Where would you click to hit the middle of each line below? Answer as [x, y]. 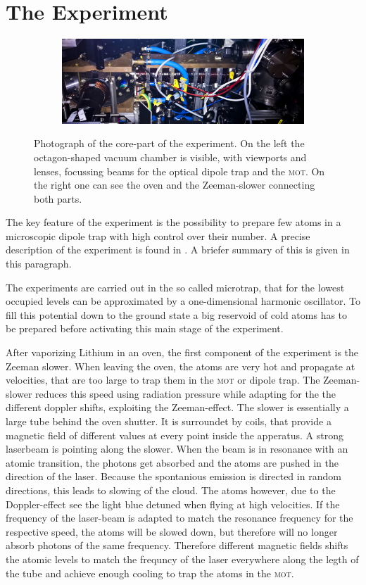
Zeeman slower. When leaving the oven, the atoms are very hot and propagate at [181, 366]
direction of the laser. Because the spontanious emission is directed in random [173, 476]
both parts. [58, 198]
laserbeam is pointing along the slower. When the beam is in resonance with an [177, 449]
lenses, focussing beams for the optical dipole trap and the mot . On [179, 171]
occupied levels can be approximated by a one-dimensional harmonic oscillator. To [183, 301]
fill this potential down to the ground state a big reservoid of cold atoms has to [177, 314]
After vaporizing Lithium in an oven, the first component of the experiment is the [182, 352]
